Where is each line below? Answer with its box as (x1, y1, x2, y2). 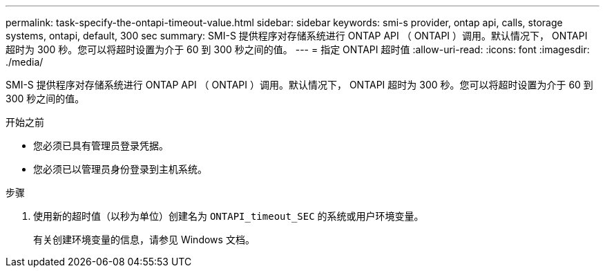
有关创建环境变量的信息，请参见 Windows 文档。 (33, 234, 255, 245)
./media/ (6, 56, 44, 68)
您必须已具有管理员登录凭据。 (33, 140, 169, 151)
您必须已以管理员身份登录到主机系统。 (33, 163, 207, 175)
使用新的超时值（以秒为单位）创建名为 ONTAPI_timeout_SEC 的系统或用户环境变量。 (33, 210, 424, 222)
